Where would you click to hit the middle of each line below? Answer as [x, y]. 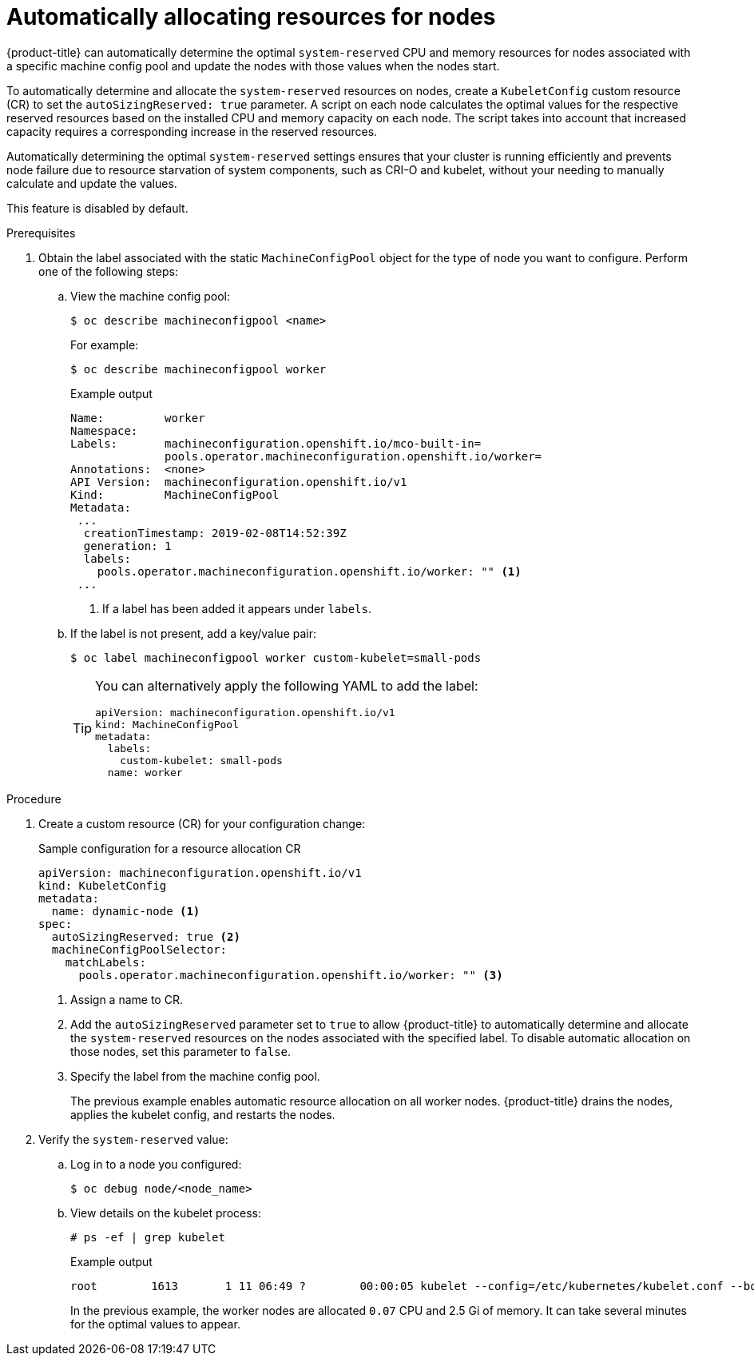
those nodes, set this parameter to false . [181, 1051]
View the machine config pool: [151, 296]
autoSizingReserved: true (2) [146, 936]
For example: [105, 344]
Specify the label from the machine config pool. [195, 1076]
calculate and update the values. [92, 183]
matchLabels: [105, 962]
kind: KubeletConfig [103, 885]
